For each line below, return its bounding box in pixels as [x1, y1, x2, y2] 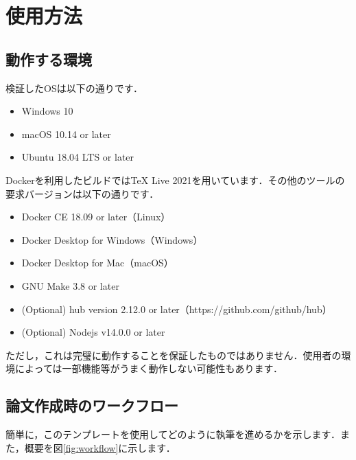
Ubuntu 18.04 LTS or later [21, 150, 134, 164]
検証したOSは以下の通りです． [5, 80, 143, 95]
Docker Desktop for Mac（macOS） [21, 255, 174, 270]
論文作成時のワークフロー [5, 395, 178, 416]
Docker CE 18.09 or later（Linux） [21, 209, 171, 224]
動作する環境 [5, 48, 92, 69]
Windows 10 [21, 104, 73, 118]
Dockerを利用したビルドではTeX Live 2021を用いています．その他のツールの [5, 172, 345, 187]
